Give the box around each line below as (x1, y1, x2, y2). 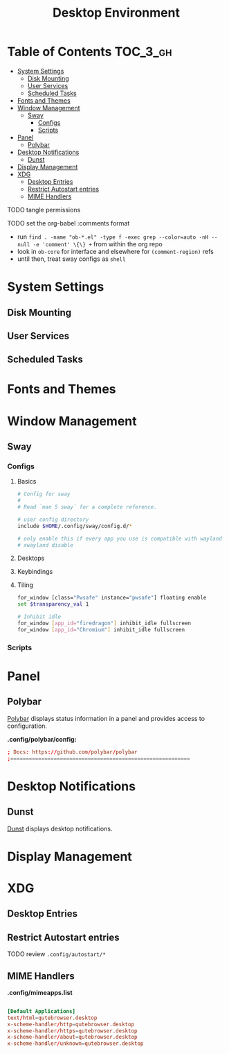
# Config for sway (17, 491, 71, 498)
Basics (17, 477, 37, 486)
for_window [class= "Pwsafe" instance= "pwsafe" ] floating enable (17, 595, 207, 602)
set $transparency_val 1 (17, 601, 89, 608)
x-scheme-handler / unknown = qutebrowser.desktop (7, 1040, 144, 1047)
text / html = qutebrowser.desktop (7, 1014, 98, 1021)
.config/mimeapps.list (7, 988, 73, 996)
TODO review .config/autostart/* (7, 950, 106, 958)
